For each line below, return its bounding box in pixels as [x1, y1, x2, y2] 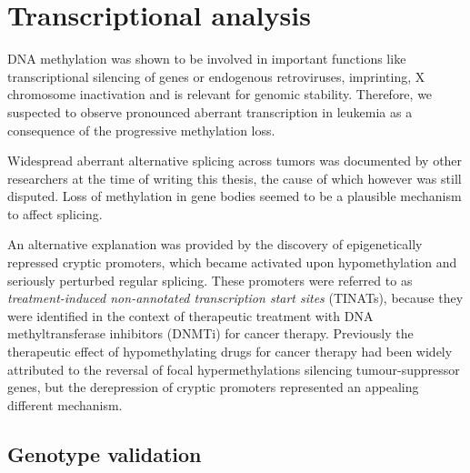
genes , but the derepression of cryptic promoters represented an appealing [7, 377, 419, 397]
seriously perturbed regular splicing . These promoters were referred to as [7, 270, 413, 289]
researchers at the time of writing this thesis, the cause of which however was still [7, 168, 462, 187]
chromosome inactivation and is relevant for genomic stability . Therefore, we [7, 85, 433, 104]
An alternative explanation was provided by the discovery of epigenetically [7, 235, 423, 254]
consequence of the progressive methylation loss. [7, 120, 275, 139]
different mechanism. [7, 395, 123, 414]
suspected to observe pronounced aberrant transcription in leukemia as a [7, 102, 413, 121]
